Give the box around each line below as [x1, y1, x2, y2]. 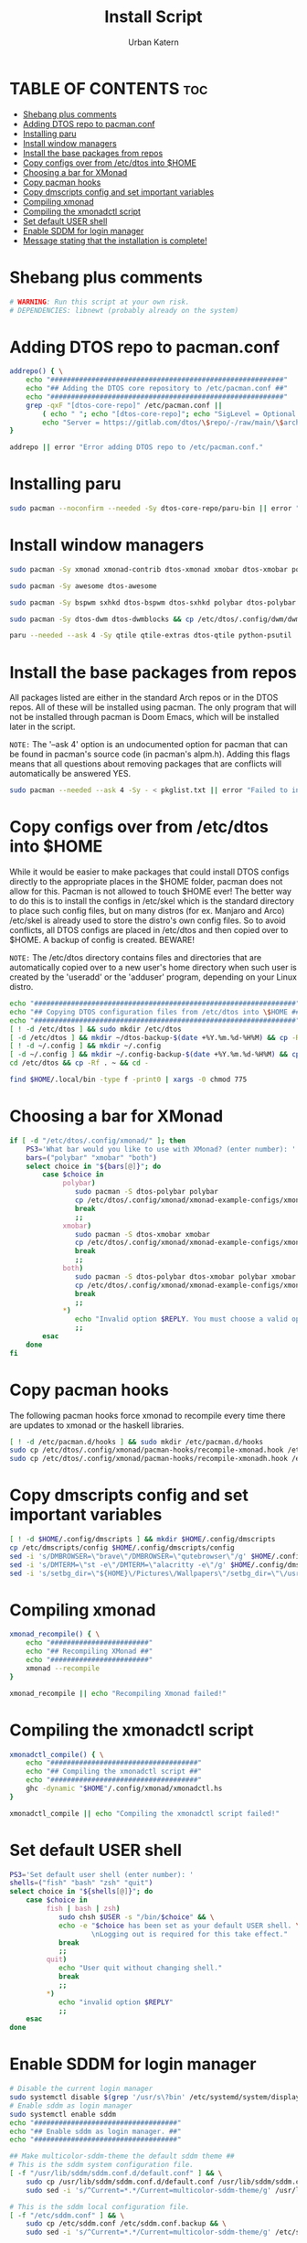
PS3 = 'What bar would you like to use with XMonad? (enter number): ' [26, 1144, 297, 1154]
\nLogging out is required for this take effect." [90, 1929, 288, 1938]
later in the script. [9, 721, 76, 733]
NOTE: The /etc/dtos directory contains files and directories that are [9, 952, 262, 963]
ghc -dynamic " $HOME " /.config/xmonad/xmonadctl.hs [26, 1784, 223, 1793]
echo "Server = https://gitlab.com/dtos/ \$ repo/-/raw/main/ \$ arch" [42, 418, 304, 427]
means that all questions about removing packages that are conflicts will [9, 758, 281, 769]
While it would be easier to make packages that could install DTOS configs [9, 866, 290, 877]
